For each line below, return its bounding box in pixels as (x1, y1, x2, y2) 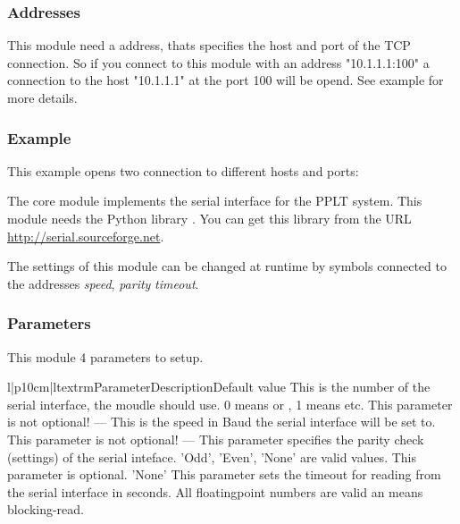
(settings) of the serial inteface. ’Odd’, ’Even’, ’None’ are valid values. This (7, 447, 416, 466)
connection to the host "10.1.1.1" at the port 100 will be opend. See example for (7, 71, 444, 89)
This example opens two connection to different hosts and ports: (7, 161, 359, 180)
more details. (7, 89, 78, 106)
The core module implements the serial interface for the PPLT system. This (7, 191, 422, 210)
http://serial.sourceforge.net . (7, 226, 164, 245)
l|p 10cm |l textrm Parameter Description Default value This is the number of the (7, 377, 431, 396)
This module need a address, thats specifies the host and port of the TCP (7, 36, 411, 55)
